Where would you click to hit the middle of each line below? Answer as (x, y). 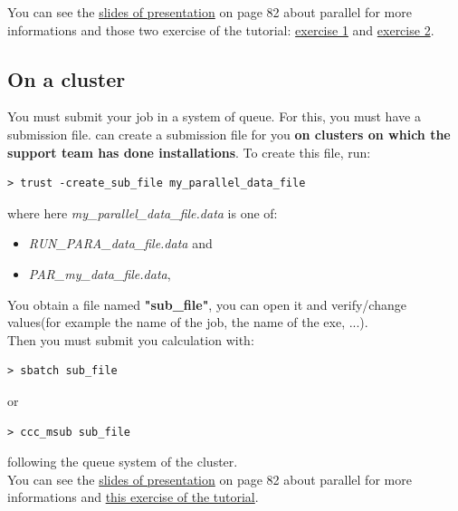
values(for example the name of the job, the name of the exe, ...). (188, 322)
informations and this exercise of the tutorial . (133, 497)
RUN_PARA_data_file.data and (120, 243)
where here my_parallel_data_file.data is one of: (143, 212)
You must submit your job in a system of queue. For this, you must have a (214, 116)
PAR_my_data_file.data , (100, 273)
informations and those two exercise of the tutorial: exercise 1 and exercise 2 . (221, 29)
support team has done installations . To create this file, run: (189, 152)
